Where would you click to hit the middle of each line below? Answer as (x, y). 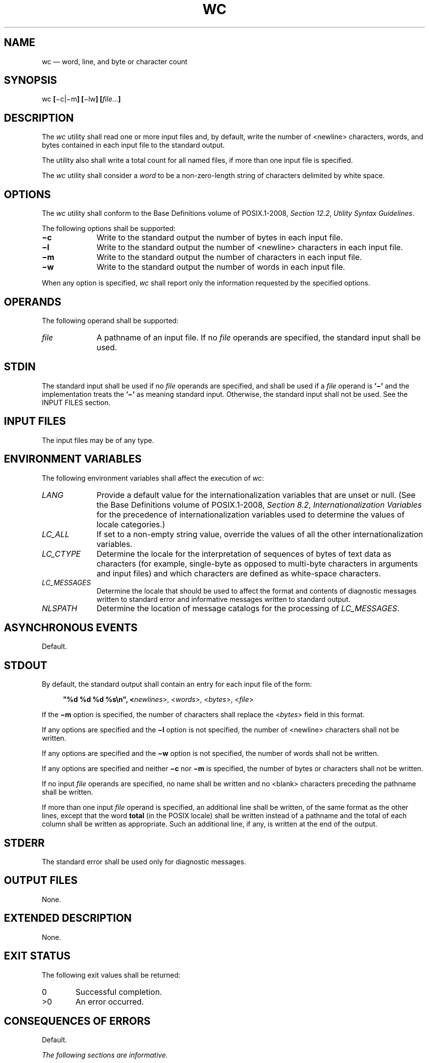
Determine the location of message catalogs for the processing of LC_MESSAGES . (248, 608)
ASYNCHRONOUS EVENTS (71, 627)
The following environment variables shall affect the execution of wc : (153, 478)
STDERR (24, 843)
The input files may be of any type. (98, 440)
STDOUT (26, 665)
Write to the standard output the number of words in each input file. (221, 267)
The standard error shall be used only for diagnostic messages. (144, 862)
